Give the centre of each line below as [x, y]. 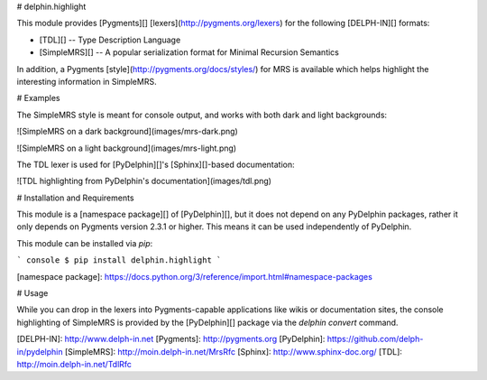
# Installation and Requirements [75, 198]
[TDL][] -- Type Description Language [110, 40]
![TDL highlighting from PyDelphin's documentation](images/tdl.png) [144, 181]
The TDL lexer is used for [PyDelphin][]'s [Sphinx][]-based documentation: [156, 164]
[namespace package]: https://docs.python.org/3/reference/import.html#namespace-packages [195, 276]
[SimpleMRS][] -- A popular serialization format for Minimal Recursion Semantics [189, 52]
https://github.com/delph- [375, 339]
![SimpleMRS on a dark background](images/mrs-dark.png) [127, 132]
